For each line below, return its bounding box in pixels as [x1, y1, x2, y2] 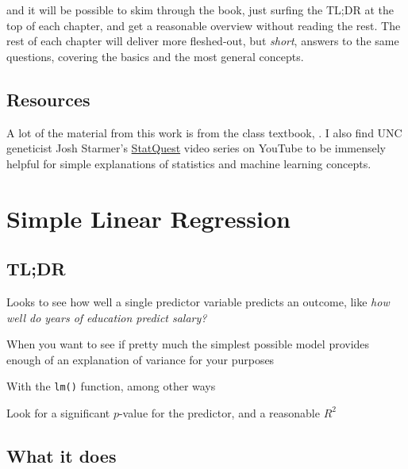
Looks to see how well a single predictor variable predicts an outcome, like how [6, 293, 390, 309]
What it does [6, 443, 117, 467]
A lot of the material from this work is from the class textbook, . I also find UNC [6, 124, 402, 140]
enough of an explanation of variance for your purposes [6, 351, 275, 367]
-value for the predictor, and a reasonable [118, 404, 320, 421]
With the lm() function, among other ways [6, 378, 216, 394]
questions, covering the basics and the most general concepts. [6, 48, 304, 64]
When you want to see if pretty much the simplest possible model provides [6, 336, 370, 352]
